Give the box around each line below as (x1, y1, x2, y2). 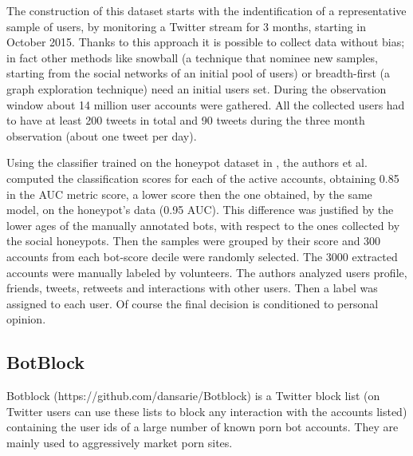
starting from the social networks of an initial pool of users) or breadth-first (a (6, 65, 391, 81)
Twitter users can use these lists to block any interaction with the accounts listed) (6, 402, 407, 419)
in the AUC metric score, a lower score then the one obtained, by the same (6, 185, 372, 202)
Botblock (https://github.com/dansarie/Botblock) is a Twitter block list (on (6, 387, 380, 404)
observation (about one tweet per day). (6, 127, 197, 144)
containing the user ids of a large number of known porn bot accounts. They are (6, 418, 399, 435)
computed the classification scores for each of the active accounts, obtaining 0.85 (6, 169, 399, 186)
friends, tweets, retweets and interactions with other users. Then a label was (6, 280, 378, 296)
